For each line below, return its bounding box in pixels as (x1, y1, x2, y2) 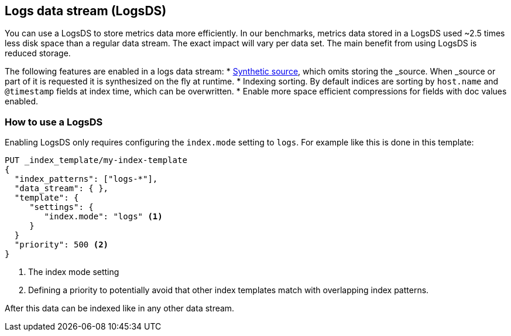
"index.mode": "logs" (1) (44, 212, 163, 222)
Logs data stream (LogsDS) (5, 4, 167, 18)
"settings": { (29, 202, 94, 212)
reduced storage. (5, 48, 71, 59)
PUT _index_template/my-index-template (5, 155, 187, 165)
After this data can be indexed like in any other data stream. (5, 303, 235, 314)
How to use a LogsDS (5, 116, 103, 128)
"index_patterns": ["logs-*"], (14, 174, 158, 184)
